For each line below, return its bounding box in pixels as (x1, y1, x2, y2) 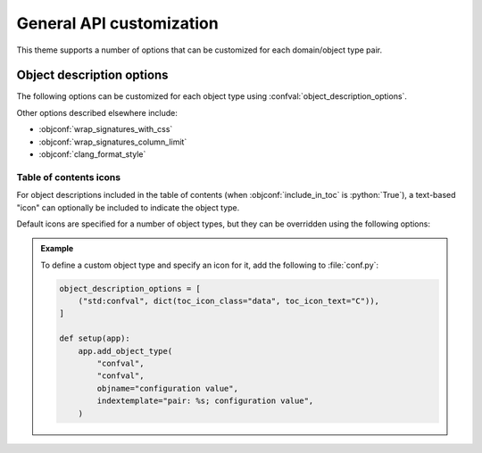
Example (40, 243, 74, 254)
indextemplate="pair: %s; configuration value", (96, 396, 314, 406)
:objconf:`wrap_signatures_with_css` (38, 124, 173, 135)
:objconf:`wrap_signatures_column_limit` (38, 136, 187, 147)
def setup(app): (59, 334, 131, 343)
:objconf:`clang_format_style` (38, 149, 146, 160)
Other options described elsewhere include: (16, 107, 179, 118)
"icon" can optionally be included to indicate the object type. (16, 202, 240, 213)
